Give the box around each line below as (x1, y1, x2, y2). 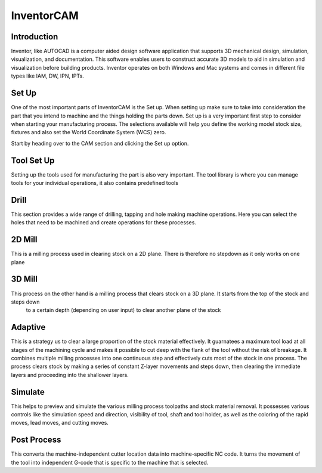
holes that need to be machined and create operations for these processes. (11, 219, 197, 226)
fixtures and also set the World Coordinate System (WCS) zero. (11, 129, 166, 136)
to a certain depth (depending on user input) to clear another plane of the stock (26, 307, 221, 314)
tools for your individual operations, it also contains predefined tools (11, 180, 179, 186)
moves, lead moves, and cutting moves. (11, 419, 109, 426)
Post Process (11, 435, 61, 445)
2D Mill (11, 234, 38, 245)
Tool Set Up (11, 155, 55, 165)
